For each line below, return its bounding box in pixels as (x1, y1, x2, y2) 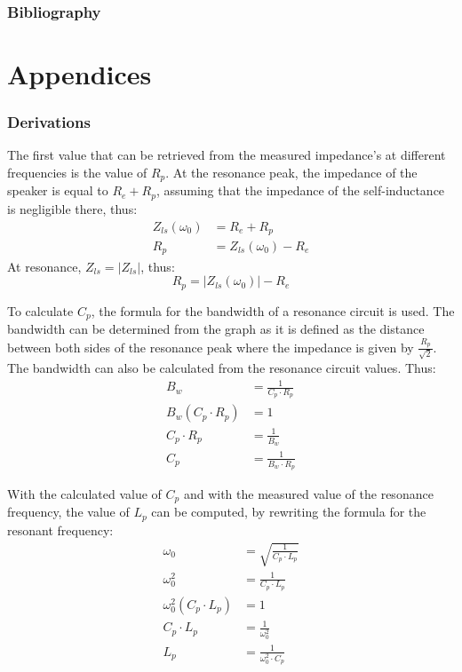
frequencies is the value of (7, 163, 147, 182)
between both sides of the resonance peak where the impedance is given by (7, 337, 414, 356)
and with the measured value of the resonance (183, 484, 434, 502)
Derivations (7, 111, 91, 133)
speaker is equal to (7, 181, 108, 200)
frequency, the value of (7, 502, 130, 521)
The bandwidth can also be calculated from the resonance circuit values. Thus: (7, 359, 436, 377)
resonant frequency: (7, 520, 114, 539)
